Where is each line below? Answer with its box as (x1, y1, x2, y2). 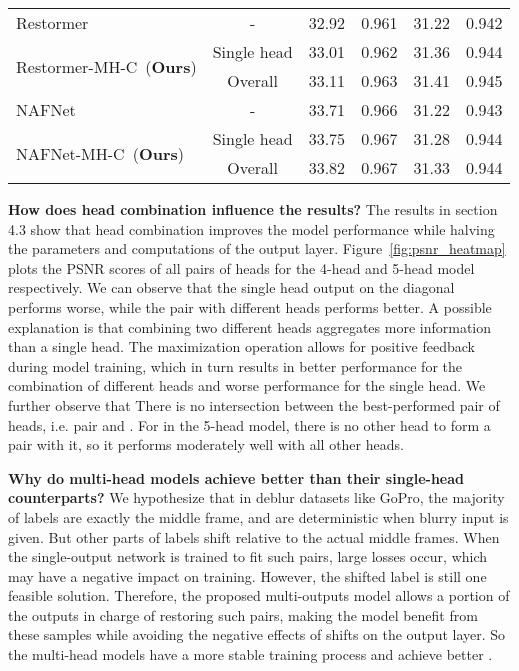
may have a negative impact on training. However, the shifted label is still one (8, 565, 487, 586)
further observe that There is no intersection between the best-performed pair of (8, 394, 500, 415)
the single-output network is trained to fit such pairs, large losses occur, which (8, 546, 488, 567)
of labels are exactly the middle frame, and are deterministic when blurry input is (8, 506, 509, 527)
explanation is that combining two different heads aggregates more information (8, 316, 491, 337)
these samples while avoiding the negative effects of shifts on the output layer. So (8, 624, 506, 645)
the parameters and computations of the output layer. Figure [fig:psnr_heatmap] (8, 238, 506, 259)
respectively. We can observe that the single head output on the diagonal (8, 277, 455, 298)
